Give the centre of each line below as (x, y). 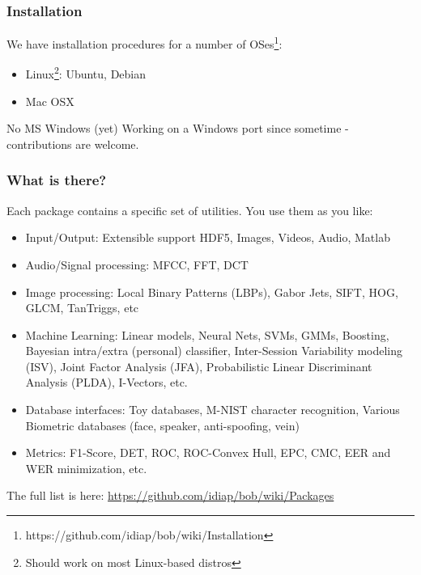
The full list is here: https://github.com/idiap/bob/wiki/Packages (170, 495)
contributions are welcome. (73, 144)
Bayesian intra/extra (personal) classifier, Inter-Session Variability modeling (214, 351)
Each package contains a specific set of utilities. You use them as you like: (190, 210)
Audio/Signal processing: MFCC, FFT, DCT (137, 264)
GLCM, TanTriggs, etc (82, 308)
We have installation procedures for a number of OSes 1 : (145, 42)
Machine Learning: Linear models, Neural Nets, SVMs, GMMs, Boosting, (207, 334)
